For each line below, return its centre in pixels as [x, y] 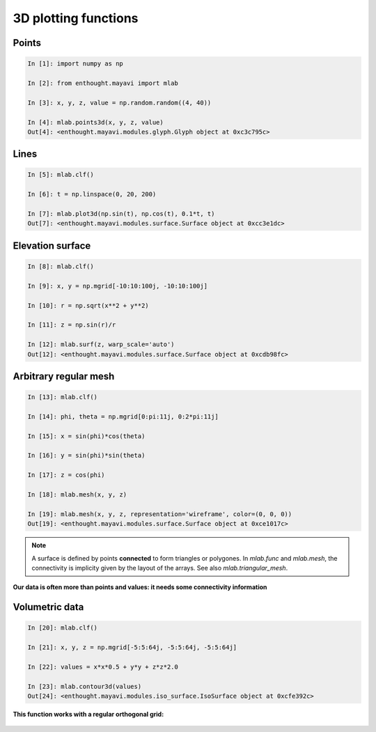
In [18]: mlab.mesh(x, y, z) [77, 495]
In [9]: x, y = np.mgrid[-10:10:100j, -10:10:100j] [118, 286]
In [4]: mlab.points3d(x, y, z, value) [95, 122]
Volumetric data [48, 607]
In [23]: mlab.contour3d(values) [85, 686]
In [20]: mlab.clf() [62, 628]
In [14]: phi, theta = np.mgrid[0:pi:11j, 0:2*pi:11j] [123, 416]
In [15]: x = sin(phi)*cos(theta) [86, 436]
